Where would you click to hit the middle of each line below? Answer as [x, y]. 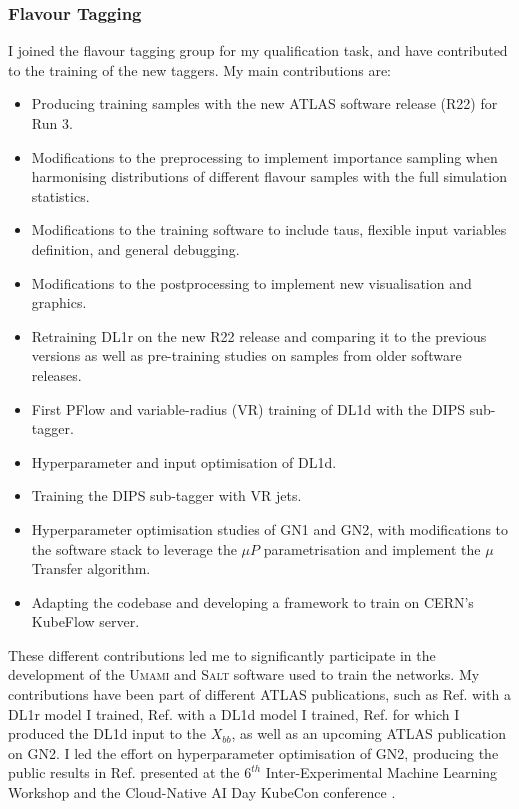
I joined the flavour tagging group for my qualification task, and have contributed [258, 50]
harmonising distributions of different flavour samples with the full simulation [269, 176]
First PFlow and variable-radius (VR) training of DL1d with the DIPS [248, 408]
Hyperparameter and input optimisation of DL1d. [184, 461]
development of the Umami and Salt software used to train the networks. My [244, 674]
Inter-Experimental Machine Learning [381, 772]
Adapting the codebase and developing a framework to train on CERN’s [252, 601]
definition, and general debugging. [135, 248]
